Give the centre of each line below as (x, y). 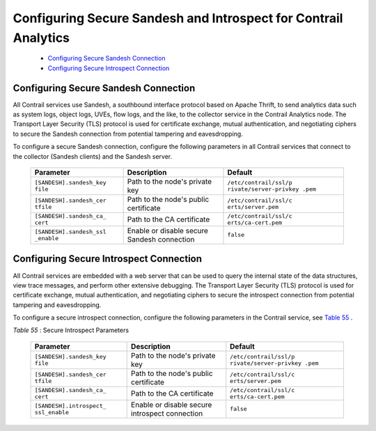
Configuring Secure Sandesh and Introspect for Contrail (178, 18)
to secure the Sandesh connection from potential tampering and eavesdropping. (128, 134)
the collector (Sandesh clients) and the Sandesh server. (93, 156)
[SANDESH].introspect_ (71, 406)
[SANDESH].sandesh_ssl (71, 232)
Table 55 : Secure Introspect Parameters (71, 330)
